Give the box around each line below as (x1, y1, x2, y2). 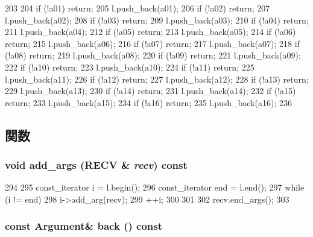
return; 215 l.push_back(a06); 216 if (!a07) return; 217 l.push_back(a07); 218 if (5, 37, 300, 49)
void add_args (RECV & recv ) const (5, 157, 188, 172)
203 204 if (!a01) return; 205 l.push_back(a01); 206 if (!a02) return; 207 (5, 2, 270, 14)
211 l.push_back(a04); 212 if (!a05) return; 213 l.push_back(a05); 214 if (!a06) (5, 25, 296, 38)
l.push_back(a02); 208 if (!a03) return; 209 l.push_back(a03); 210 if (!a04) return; (5, 13, 309, 26)
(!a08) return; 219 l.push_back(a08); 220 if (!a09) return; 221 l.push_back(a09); (5, 49, 301, 62)
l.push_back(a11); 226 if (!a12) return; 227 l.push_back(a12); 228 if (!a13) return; (5, 72, 309, 85)
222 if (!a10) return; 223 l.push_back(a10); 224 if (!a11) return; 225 (5, 60, 255, 73)
